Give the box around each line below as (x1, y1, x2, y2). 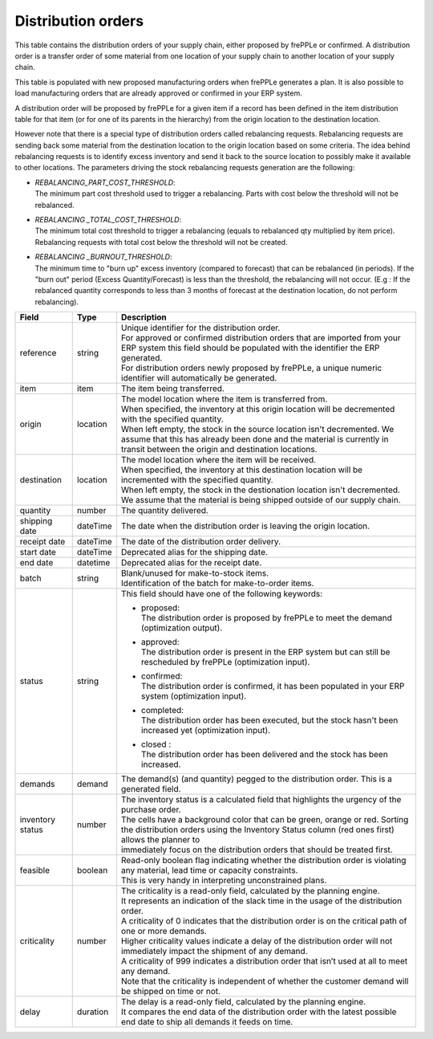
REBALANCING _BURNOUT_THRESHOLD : (34, 252, 172, 262)
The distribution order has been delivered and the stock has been (140, 749, 388, 760)
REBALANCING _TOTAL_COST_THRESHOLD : (34, 215, 182, 225)
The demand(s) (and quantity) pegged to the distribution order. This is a (120, 773, 393, 784)
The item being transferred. (120, 383, 225, 394)
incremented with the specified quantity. (120, 475, 273, 486)
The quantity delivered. (120, 505, 208, 516)
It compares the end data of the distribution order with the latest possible (120, 1006, 397, 1017)
